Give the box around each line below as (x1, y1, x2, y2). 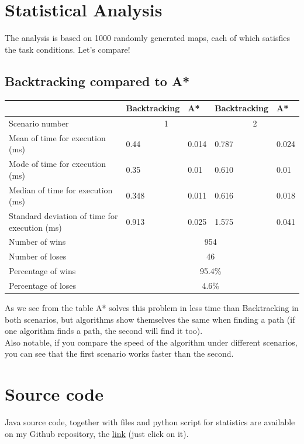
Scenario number (9, 117, 69, 129)
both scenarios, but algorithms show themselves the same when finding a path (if (5, 313, 295, 325)
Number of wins (9, 235, 66, 248)
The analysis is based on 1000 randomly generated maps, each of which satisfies (5, 32, 290, 44)
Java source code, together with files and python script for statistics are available (5, 416, 295, 428)
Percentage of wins (9, 265, 76, 277)
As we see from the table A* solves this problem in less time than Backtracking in (5, 302, 299, 314)
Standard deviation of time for (9, 210, 118, 222)
